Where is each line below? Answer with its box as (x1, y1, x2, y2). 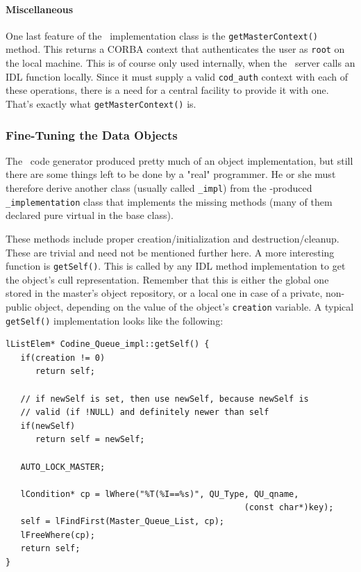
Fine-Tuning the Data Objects (6, 126, 178, 143)
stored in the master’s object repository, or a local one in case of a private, (6, 286, 323, 300)
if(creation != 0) (20, 352, 106, 363)
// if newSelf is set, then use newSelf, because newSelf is (20, 393, 309, 404)
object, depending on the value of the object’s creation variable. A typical (35, 299, 354, 313)
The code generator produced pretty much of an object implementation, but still (6, 153, 353, 167)
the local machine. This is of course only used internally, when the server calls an (6, 56, 355, 70)
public (6, 299, 32, 313)
